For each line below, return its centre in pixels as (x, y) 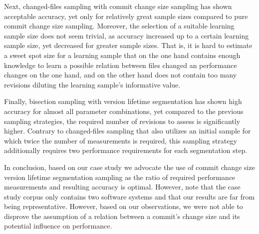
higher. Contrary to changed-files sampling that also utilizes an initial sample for (128, 131)
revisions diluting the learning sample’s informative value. (92, 84)
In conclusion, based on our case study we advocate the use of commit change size (129, 167)
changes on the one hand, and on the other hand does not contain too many (121, 75)
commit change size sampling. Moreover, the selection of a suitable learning (119, 26)
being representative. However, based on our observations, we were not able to (124, 206)
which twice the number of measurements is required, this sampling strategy (121, 140)
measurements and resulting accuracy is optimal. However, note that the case (122, 187)
